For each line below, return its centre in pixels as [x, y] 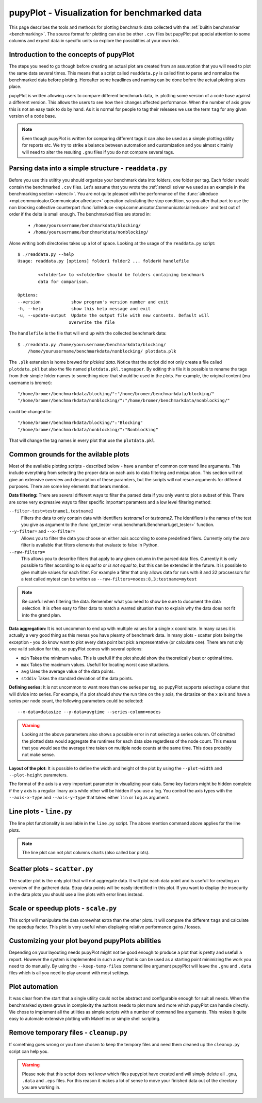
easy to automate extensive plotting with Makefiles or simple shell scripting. [85, 1019]
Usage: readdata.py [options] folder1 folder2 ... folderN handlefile [103, 261]
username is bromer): [31, 383]
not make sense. [39, 755]
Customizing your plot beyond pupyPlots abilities [85, 941]
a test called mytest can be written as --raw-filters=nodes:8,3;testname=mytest [109, 579]
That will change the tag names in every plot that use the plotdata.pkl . [82, 440]
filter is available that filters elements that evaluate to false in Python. [90, 545]
